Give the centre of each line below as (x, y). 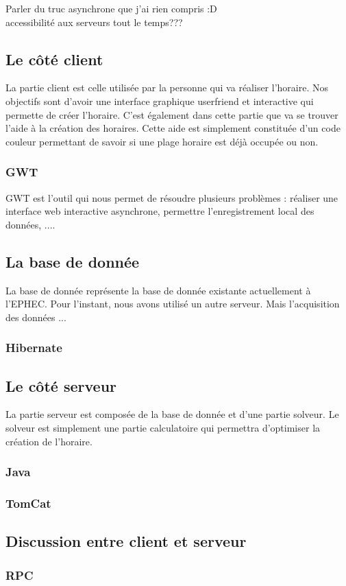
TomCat (28, 503)
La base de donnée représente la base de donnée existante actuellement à (158, 290)
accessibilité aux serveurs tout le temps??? (94, 22)
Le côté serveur (61, 385)
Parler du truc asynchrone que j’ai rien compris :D (111, 8)
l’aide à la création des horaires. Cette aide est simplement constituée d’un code (173, 128)
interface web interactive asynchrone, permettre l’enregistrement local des (160, 211)
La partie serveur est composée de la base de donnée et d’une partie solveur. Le (172, 414)
